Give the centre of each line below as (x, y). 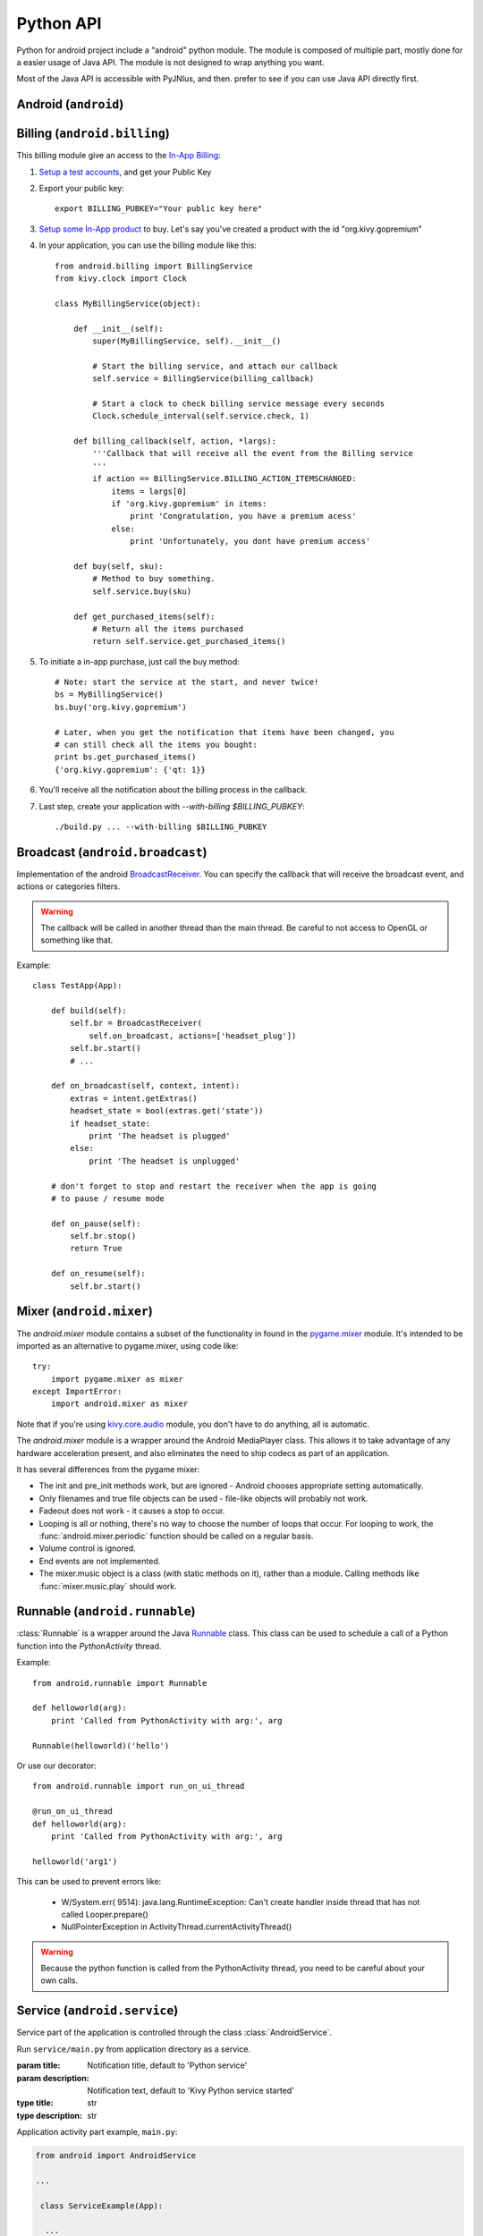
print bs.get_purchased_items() (126, 757)
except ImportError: (77, 1392)
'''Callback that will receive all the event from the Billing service (253, 453)
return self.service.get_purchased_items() (189, 641)
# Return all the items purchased (168, 629)
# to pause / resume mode (108, 1198)
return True (96, 1249)
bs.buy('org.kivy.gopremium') (121, 707)
